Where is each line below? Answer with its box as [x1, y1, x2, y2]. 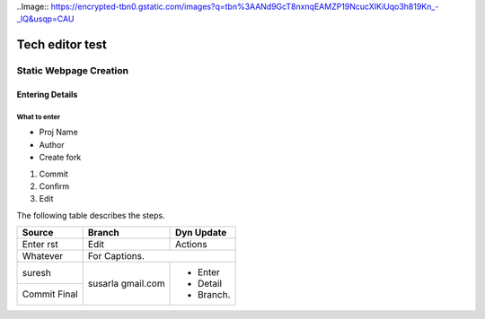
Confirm [39, 180, 70, 192]
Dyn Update [175, 227, 227, 239]
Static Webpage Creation [16, 65, 129, 77]
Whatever [22, 250, 64, 263]
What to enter [16, 112, 60, 121]
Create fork [39, 152, 82, 163]
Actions [175, 238, 207, 251]
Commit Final [22, 288, 78, 300]
